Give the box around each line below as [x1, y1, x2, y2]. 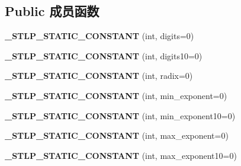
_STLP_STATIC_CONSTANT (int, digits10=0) [5, 49, 203, 62]
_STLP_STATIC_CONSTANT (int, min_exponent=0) [5, 89, 227, 101]
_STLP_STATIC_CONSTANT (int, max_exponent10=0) [5, 149, 237, 161]
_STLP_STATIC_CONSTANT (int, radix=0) [5, 69, 193, 82]
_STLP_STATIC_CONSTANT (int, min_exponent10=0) [5, 109, 236, 122]
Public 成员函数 [5, 2, 99, 20]
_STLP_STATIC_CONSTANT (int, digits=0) [5, 30, 194, 42]
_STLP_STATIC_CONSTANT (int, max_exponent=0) [5, 129, 229, 142]
